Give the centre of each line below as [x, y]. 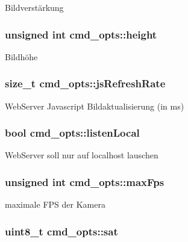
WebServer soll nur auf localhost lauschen [82, 155]
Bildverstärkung [34, 7]
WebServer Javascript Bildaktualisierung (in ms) [95, 106]
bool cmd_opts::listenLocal [72, 133]
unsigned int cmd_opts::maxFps [85, 181]
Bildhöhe [21, 56]
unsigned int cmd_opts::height [81, 34]
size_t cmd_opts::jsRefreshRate [85, 83]
